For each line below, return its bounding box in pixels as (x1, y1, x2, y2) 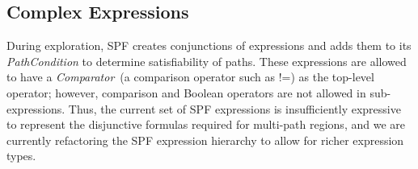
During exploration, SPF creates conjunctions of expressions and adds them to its (6, 37, 412, 54)
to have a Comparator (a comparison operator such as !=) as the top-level (6, 68, 374, 85)
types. (6, 147, 36, 164)
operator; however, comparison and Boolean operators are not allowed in (6, 84, 366, 101)
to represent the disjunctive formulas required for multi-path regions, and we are (6, 116, 405, 133)
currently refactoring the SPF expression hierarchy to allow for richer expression (6, 131, 404, 148)
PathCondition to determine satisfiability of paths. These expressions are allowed (6, 52, 407, 69)
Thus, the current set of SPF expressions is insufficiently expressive (68, 100, 401, 117)
